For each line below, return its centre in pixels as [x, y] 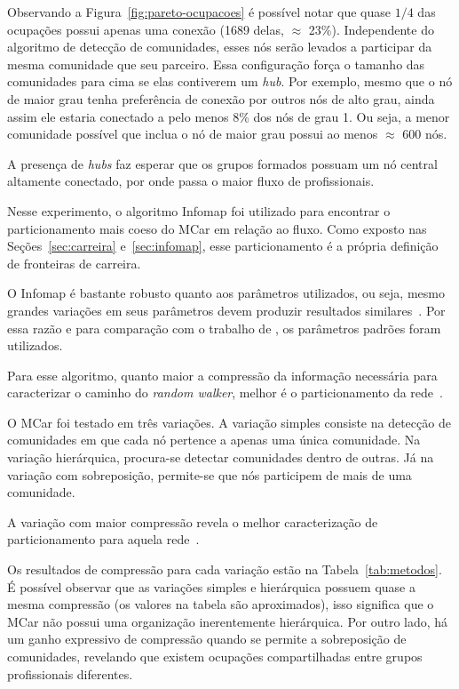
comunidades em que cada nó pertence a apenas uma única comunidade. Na [214, 440]
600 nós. [425, 134]
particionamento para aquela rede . [103, 539]
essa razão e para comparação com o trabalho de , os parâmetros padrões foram [224, 328]
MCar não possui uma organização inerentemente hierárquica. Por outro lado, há [228, 621]
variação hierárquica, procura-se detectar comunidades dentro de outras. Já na [221, 457]
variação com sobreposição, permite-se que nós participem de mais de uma [210, 474]
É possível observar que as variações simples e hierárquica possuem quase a [211, 586]
